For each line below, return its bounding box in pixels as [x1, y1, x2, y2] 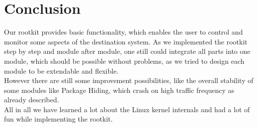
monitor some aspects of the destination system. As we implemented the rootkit [4, 36, 248, 46]
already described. [4, 94, 59, 105]
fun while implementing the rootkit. [4, 114, 113, 124]
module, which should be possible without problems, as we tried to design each [4, 55, 245, 66]
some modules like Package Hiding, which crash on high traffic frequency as [4, 85, 234, 95]
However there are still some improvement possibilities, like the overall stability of [4, 75, 254, 85]
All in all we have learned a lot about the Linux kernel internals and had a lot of [4, 104, 250, 114]
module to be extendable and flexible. [4, 65, 119, 76]
